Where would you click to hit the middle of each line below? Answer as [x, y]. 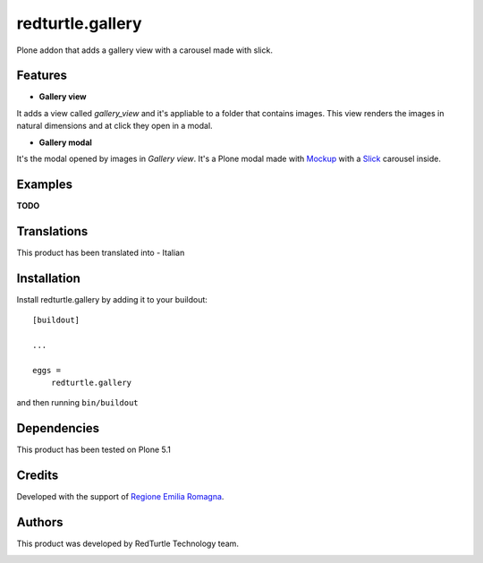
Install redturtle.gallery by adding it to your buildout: [112, 299]
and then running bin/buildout [77, 403]
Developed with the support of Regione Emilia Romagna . [120, 497]
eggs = [47, 370]
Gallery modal [66, 142]
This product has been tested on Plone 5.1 [94, 450]
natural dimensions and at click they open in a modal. [115, 126]
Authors [40, 522]
